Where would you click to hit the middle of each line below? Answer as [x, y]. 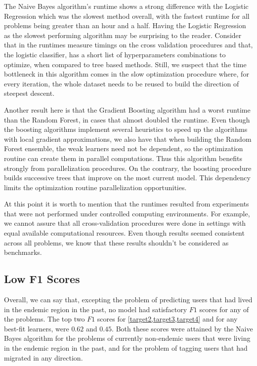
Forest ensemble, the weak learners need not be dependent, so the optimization [124, 148]
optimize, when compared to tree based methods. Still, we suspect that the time [125, 64]
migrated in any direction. [43, 357]
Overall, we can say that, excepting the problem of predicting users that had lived [128, 300]
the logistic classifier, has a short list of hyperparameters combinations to [115, 54]
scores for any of [224, 309]
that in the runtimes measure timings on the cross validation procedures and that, [128, 45]
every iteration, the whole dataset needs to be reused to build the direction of [122, 83]
